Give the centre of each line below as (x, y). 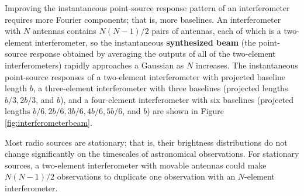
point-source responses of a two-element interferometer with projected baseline (145, 76)
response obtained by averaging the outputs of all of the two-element (153, 54)
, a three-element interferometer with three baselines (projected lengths (160, 88)
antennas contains (64, 31)
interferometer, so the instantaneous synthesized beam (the (145, 42)
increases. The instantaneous (247, 65)
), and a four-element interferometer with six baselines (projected (177, 99)
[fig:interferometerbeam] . (49, 122)
